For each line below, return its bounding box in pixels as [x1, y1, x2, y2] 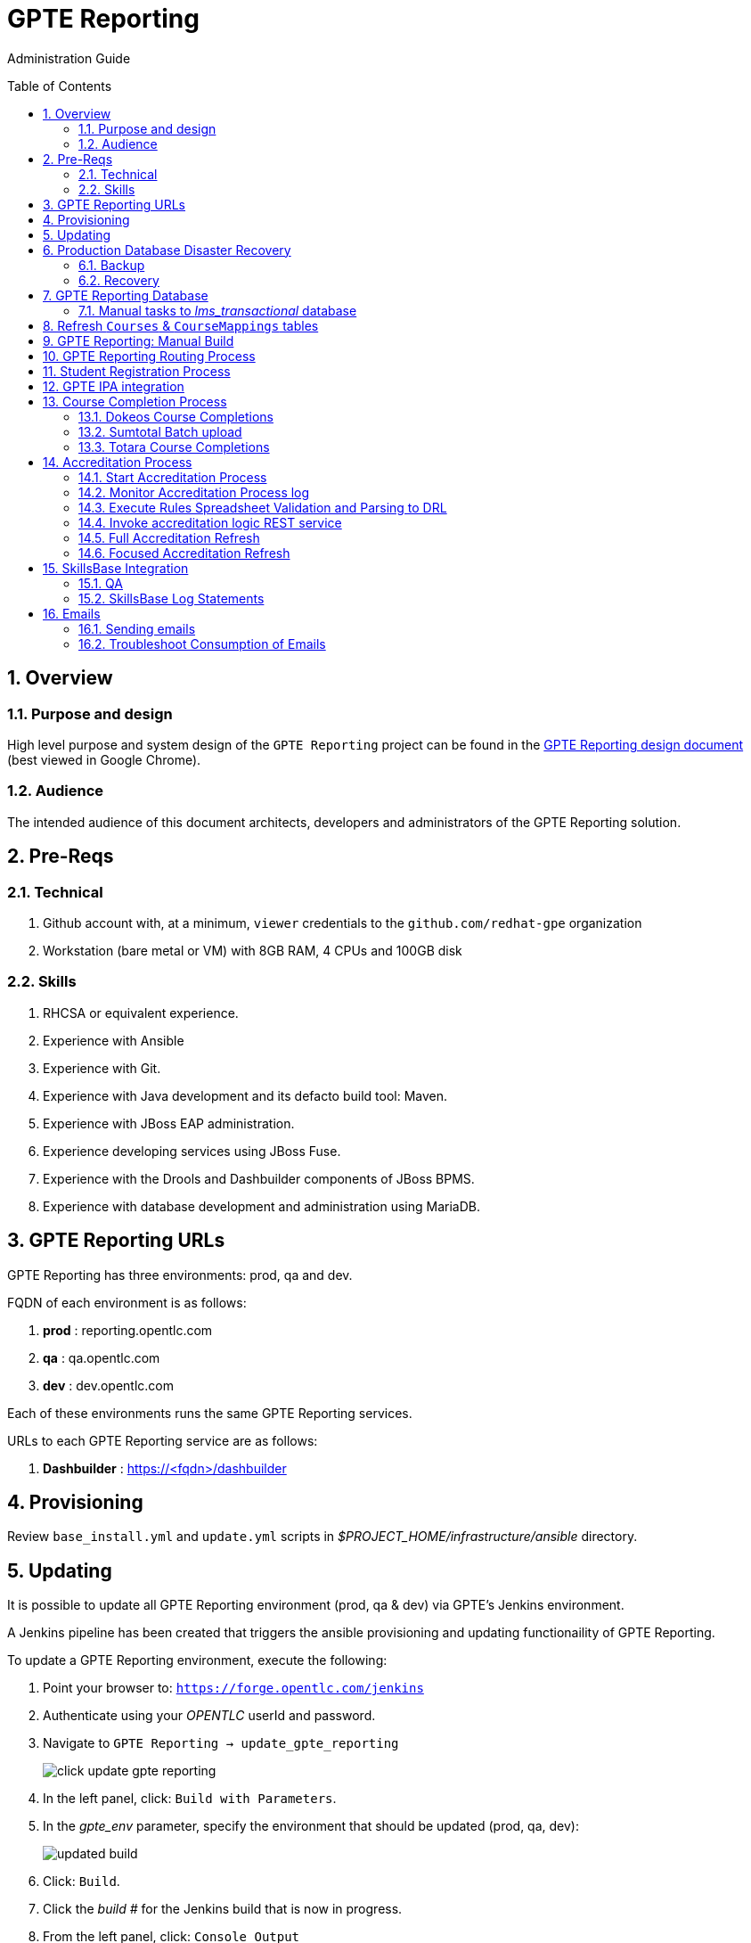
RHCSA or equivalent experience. [43, 1004, 239, 1021]
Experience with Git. [43, 1060, 161, 1076]
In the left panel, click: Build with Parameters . [43, 1791, 337, 1807]
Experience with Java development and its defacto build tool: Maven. [43, 1087, 448, 1103]
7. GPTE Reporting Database [43, 287, 208, 303]
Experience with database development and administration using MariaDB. [43, 1198, 480, 1214]
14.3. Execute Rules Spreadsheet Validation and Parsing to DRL [78, 499, 447, 515]
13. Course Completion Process [43, 393, 227, 409]
